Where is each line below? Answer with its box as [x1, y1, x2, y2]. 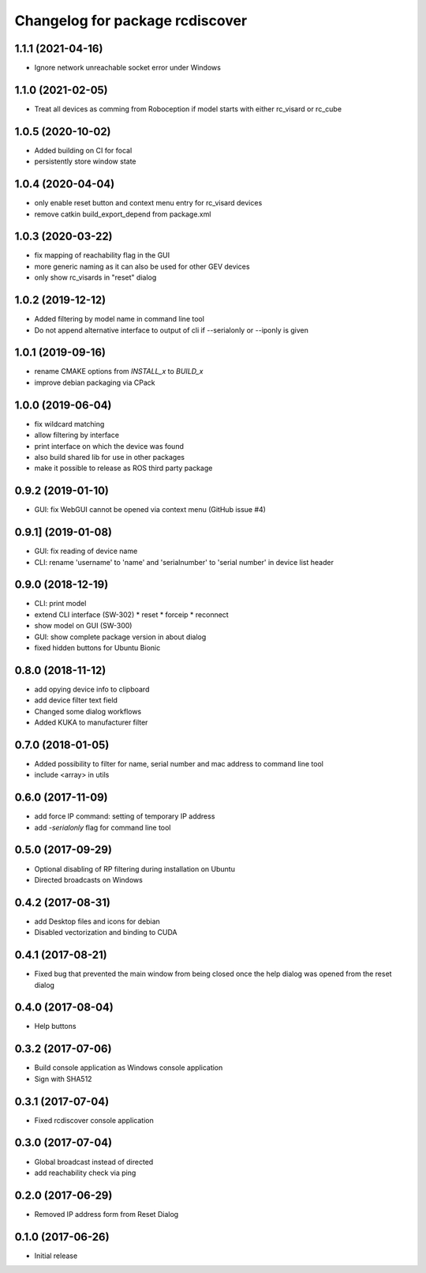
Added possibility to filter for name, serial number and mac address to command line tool [34, 759, 323, 768]
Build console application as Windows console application [34, 1063, 223, 1072]
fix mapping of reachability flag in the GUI [34, 250, 170, 260]
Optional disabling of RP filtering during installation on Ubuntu [34, 864, 236, 873]
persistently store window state [34, 156, 136, 166]
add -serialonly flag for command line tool [34, 823, 171, 832]
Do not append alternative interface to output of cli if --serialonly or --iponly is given [34, 325, 309, 335]
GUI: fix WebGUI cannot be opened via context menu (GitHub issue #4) [34, 505, 266, 514]
